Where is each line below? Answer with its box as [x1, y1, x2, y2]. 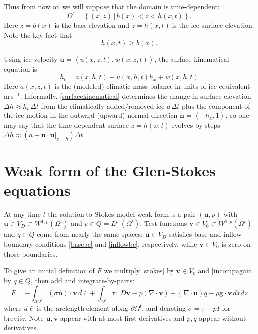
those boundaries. [4, 248, 58, 259]
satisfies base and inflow [169, 229, 242, 239]
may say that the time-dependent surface [4, 119, 129, 130]
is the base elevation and [54, 20, 130, 30]
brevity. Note [4, 312, 44, 323]
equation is [4, 63, 37, 74]
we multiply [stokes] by [104, 265, 174, 276]
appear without [199, 312, 246, 323]
